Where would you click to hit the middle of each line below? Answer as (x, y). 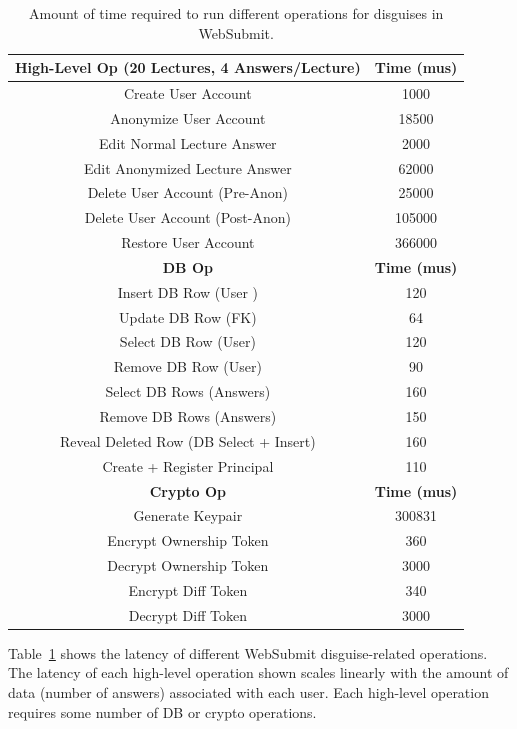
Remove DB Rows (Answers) (188, 416)
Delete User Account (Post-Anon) (187, 217)
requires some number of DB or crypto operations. (162, 711)
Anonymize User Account (188, 117)
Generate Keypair (188, 515)
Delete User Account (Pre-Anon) (188, 192)
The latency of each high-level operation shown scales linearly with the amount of (258, 672)
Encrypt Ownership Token (188, 540)
